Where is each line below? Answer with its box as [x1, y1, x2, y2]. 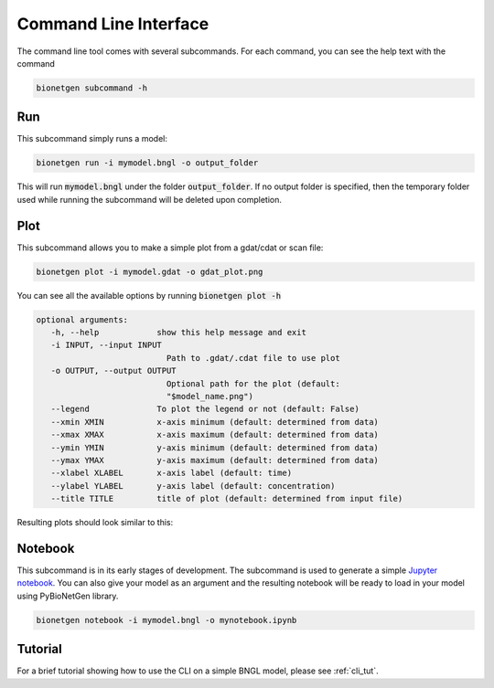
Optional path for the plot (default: [166, 378, 340, 388]
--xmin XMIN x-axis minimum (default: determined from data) [50, 417, 380, 427]
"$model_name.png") [166, 391, 253, 401]
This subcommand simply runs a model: [16, 133, 168, 144]
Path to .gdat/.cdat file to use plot [166, 353, 340, 363]
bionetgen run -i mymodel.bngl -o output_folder [36, 158, 259, 168]
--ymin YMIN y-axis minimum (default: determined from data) [50, 442, 380, 452]
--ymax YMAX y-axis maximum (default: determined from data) [50, 455, 380, 465]
